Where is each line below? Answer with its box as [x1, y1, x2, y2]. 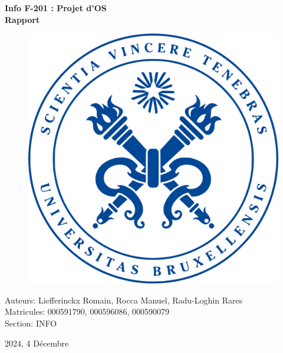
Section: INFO [5, 316, 57, 329]
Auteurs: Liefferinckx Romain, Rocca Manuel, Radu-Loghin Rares [5, 293, 243, 306]
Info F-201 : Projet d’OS [5, 2, 107, 14]
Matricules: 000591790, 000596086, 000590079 [5, 305, 169, 318]
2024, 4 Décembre [5, 336, 69, 349]
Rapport [5, 13, 40, 25]
